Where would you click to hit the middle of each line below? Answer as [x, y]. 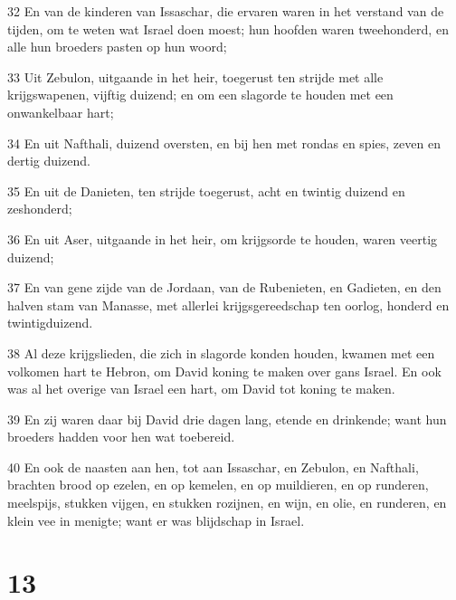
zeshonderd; [40, 209]
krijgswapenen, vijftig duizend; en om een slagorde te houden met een [200, 95]
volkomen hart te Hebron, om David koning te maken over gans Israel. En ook [224, 371]
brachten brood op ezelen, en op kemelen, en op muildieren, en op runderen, [218, 485]
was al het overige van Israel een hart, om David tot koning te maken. [201, 389]
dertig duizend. [49, 161]
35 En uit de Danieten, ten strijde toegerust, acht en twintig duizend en [206, 190]
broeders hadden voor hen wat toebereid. [121, 437]
